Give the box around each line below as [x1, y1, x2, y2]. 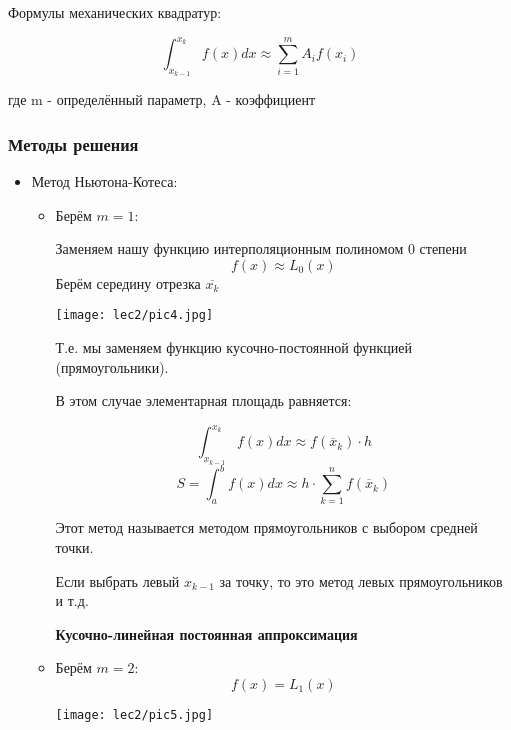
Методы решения [8, 131, 139, 156]
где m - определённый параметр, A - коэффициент [8, 89, 316, 110]
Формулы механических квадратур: [8, 2, 222, 22]
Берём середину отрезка [55, 272, 201, 293]
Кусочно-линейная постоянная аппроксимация [55, 623, 358, 644]
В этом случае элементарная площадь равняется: [55, 390, 352, 411]
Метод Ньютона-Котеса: [31, 171, 178, 192]
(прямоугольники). [55, 356, 169, 377]
